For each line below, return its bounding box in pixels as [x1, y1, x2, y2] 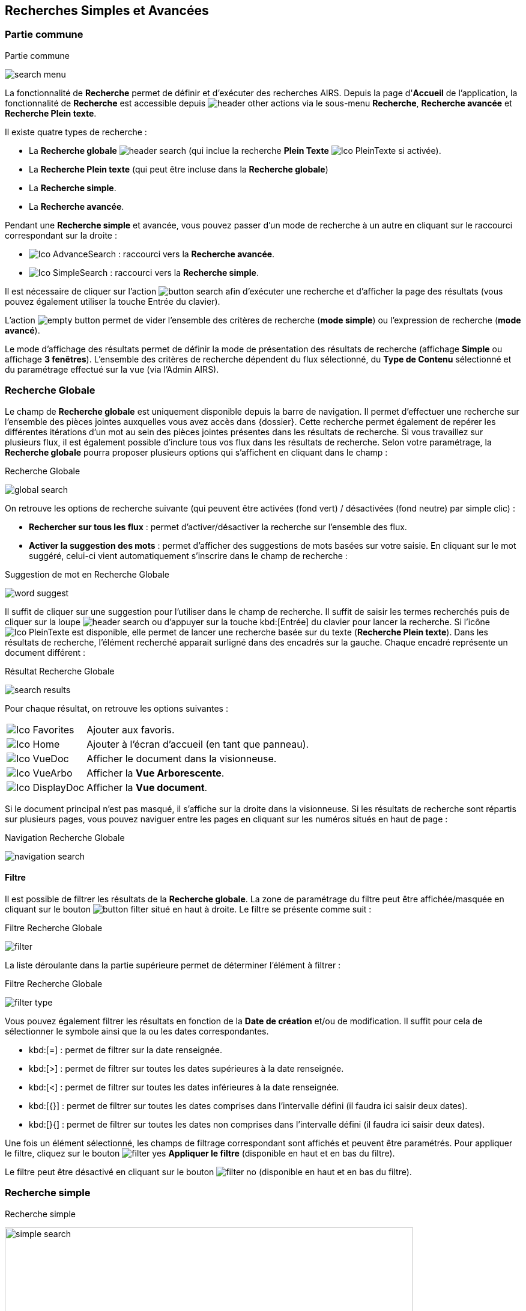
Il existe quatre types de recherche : [5, 126, 147, 137]
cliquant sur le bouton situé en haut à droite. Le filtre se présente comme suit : [5, 903, 372, 914]
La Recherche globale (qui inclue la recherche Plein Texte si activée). [29, 145, 441, 156]
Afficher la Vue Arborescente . [86, 766, 225, 779]
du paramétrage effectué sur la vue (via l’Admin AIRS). [5, 364, 219, 374]
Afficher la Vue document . [86, 781, 208, 793]
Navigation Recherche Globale [5, 832, 125, 843]
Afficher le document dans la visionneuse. [86, 752, 277, 765]
